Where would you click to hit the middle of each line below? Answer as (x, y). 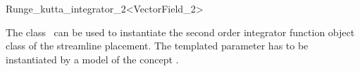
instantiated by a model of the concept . (92, 59)
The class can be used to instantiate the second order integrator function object (180, 32)
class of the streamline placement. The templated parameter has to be (157, 46)
